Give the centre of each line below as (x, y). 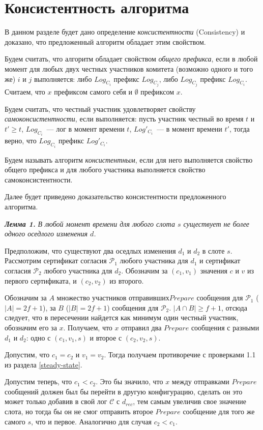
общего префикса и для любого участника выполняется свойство (105, 170)
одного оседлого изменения (46, 234)
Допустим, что (27, 355)
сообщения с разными (225, 327)
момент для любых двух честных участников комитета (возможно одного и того (129, 68)
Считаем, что (25, 91)
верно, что (21, 141)
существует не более (216, 223)
